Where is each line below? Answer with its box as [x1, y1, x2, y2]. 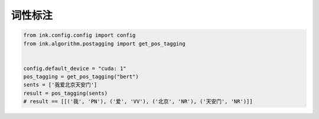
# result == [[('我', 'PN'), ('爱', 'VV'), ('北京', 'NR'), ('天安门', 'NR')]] [23, 98, 253, 105]
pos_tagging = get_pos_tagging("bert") [23, 73, 139, 80]
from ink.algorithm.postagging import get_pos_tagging [23, 40, 185, 47]
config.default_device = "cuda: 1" [23, 65, 126, 72]
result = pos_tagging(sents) [23, 89, 108, 97]
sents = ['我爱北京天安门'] [23, 82, 97, 88]
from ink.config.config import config [23, 32, 136, 38]
